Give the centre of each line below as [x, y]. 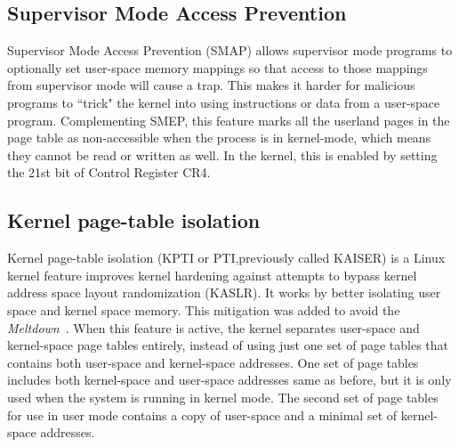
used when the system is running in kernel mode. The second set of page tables [223, 397]
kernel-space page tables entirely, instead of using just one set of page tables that [228, 345]
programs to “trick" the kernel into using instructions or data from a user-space [224, 102]
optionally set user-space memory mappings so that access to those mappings [217, 67]
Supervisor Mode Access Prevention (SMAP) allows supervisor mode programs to [230, 50]
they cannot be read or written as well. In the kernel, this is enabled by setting [222, 154]
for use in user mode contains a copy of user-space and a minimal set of [202, 414]
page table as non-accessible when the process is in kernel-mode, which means [219, 138]
